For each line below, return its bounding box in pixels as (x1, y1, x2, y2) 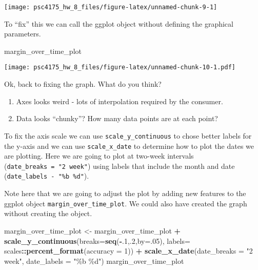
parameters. (4, 28, 41, 39)
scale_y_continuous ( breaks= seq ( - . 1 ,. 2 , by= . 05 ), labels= (4, 235, 190, 246)
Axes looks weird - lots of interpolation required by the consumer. (16, 95, 223, 106)
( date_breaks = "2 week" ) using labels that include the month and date (4, 160, 235, 171)
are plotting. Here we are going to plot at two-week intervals (4, 150, 194, 161)
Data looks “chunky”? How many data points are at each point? (16, 113, 218, 124)
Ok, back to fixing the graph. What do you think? (4, 79, 162, 89)
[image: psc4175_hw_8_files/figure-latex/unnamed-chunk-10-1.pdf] (4, 64, 236, 71)
